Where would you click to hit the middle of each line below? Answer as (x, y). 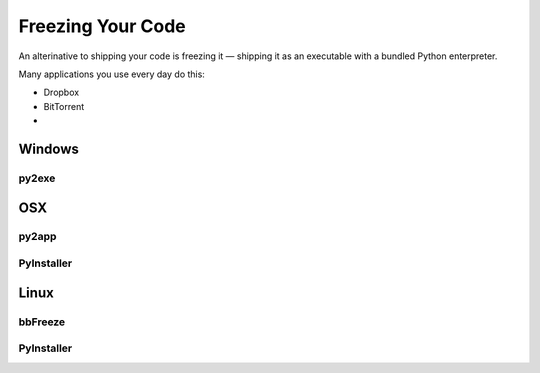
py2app (37, 237)
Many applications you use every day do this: (111, 74)
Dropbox (61, 92)
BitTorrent (64, 106)
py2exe (37, 178)
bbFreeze (42, 322)
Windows (48, 148)
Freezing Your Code (102, 26)
